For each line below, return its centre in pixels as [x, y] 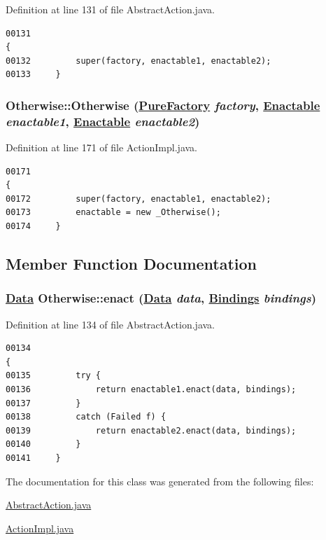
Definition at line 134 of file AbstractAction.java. [110, 324]
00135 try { [54, 376]
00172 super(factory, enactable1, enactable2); [139, 199]
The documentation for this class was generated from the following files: [160, 481]
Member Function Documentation [132, 264]
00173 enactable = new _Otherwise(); [113, 213]
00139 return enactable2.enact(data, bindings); [151, 430]
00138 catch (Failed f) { [86, 417]
